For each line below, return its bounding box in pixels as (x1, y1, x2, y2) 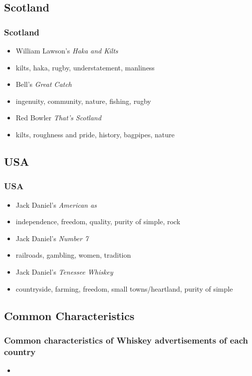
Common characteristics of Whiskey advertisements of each (4, 334, 248, 346)
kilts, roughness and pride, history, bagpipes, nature (15, 129, 175, 139)
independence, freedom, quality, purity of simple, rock (15, 216, 181, 227)
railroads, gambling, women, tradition (15, 250, 131, 260)
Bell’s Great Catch (15, 79, 72, 89)
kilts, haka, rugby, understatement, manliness (15, 62, 155, 72)
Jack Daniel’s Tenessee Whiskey (15, 266, 113, 277)
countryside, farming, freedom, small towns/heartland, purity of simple (15, 283, 233, 294)
